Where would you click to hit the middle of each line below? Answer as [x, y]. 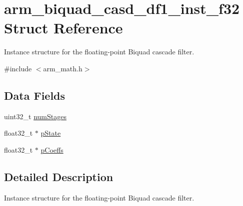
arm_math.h [63, 68]
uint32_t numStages [35, 116]
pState [51, 133]
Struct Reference [63, 28]
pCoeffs [52, 149]
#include [18, 68]
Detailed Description [59, 176]
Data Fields [35, 95]
